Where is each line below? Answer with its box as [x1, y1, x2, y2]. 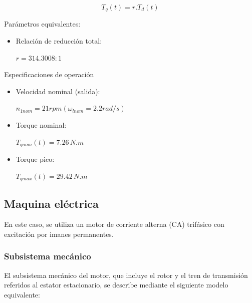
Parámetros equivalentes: [4, 19, 81, 29]
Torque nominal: [16, 120, 67, 130]
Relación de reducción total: [16, 36, 102, 46]
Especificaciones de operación [4, 69, 94, 80]
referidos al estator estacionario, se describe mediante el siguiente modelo [4, 279, 228, 290]
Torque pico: [16, 154, 55, 164]
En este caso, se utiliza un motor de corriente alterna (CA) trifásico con [4, 219, 224, 229]
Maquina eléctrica [4, 195, 99, 211]
